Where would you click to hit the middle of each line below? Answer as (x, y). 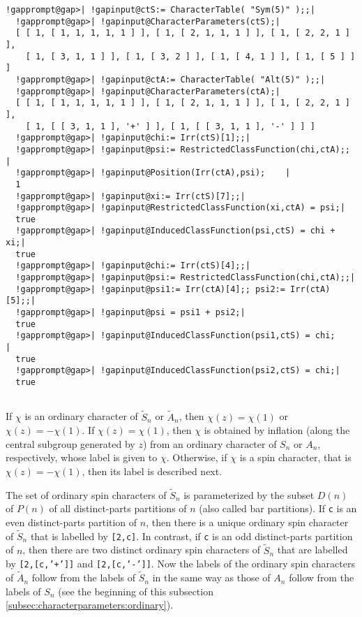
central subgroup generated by (70, 443)
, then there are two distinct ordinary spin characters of (142, 550)
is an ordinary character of (81, 416)
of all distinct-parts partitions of (118, 508)
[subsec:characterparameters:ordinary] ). (90, 605)
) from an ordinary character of (210, 443)
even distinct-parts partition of (71, 522)
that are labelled (312, 550)
